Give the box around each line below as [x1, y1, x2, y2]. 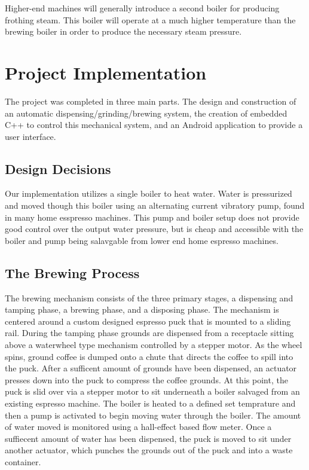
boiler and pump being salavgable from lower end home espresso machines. [5, 234, 279, 246]
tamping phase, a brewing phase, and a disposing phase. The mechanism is [5, 303, 279, 316]
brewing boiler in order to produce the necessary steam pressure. [5, 25, 242, 38]
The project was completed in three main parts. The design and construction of [5, 94, 296, 107]
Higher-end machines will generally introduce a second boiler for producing [5, 2, 280, 14]
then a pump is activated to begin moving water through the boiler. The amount [5, 408, 301, 421]
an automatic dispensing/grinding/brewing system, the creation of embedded [5, 106, 287, 119]
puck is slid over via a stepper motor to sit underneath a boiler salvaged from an [5, 385, 300, 398]
